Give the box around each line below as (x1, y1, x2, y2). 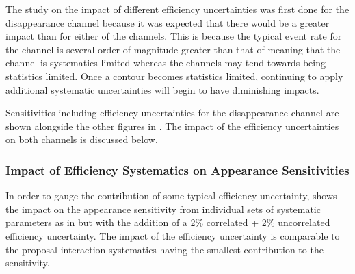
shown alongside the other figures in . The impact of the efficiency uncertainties (5, 119, 339, 133)
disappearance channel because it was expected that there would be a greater (5, 15, 330, 29)
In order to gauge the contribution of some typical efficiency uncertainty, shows (5, 188, 337, 203)
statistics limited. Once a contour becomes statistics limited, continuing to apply (5, 68, 343, 83)
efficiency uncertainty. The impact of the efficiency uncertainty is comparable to (5, 228, 340, 242)
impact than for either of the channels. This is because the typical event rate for (5, 29, 342, 43)
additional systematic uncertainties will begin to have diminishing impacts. (5, 82, 319, 97)
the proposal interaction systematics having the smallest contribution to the (5, 242, 324, 256)
